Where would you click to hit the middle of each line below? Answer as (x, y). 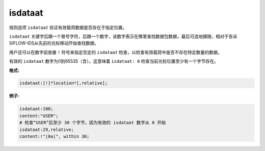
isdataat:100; (36, 109)
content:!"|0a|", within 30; (54, 137)
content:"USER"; (39, 116)
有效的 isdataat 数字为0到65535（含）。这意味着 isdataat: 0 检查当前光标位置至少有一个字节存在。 (114, 61)
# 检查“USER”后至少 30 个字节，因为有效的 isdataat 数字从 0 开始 (93, 123)
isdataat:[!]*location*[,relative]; (64, 83)
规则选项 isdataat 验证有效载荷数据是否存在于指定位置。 (68, 27)
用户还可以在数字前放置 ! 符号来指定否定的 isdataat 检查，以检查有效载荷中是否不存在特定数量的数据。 (116, 52)
